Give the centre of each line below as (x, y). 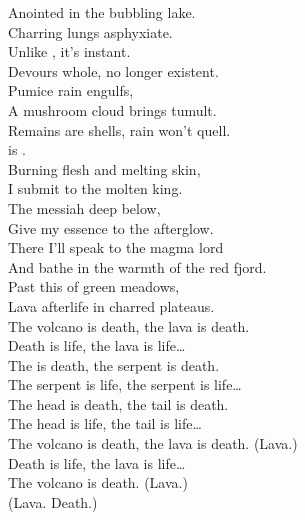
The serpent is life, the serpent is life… (125, 384)
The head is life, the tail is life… (105, 423)
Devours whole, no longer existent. (113, 70)
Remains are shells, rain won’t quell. (119, 129)
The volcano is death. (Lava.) (98, 482)
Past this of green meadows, (94, 286)
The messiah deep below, (84, 207)
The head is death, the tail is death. (118, 403)
